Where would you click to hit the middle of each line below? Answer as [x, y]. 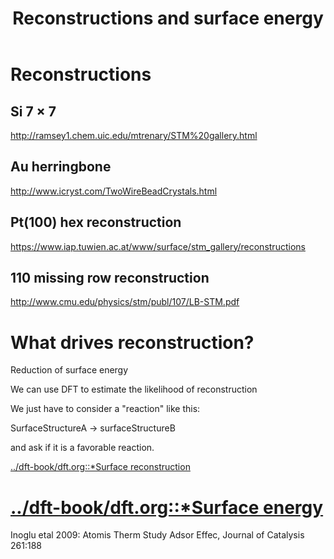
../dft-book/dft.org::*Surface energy [167, 507]
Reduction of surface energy [69, 370]
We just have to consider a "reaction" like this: [105, 409]
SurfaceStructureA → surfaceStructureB [93, 428]
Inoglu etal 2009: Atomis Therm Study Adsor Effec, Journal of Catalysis [157, 535]
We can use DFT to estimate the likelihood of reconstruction [134, 389]
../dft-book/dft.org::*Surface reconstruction [100, 467]
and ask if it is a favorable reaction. [82, 448]
